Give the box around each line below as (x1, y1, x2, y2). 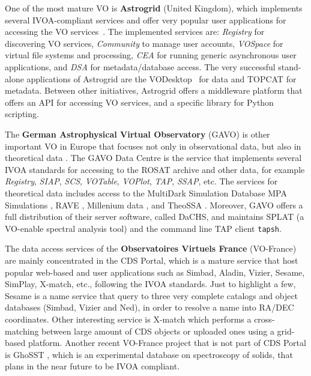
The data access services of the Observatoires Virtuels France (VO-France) (5, 242, 297, 255)
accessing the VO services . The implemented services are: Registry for (5, 25, 265, 38)
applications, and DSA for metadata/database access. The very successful (5, 60, 276, 73)
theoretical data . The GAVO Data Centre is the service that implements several (5, 151, 302, 164)
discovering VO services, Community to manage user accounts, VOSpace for (5, 37, 283, 49)
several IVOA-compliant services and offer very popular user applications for (5, 13, 286, 26)
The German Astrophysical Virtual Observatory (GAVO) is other (5, 127, 270, 140)
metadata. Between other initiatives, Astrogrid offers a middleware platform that (5, 84, 303, 97)
